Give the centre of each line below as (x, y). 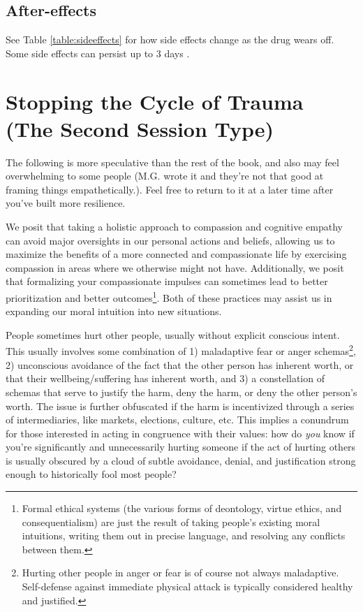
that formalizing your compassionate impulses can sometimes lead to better (167, 281)
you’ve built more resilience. (66, 203)
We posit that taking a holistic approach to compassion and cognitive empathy (174, 227)
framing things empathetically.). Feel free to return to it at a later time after (170, 189)
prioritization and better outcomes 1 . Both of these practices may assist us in (169, 297)
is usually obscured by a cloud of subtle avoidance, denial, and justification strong (181, 460)
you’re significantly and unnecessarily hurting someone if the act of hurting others (181, 447)
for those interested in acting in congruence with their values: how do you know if (180, 433)
